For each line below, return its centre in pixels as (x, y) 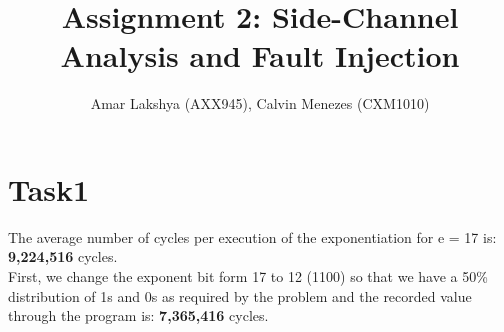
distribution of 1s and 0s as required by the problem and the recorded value (240, 295)
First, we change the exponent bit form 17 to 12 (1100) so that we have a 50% (248, 276)
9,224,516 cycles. (63, 256)
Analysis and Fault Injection (260, 55)
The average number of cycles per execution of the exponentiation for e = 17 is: (252, 236)
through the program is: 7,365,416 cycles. (138, 315)
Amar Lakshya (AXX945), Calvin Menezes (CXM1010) (260, 103)
